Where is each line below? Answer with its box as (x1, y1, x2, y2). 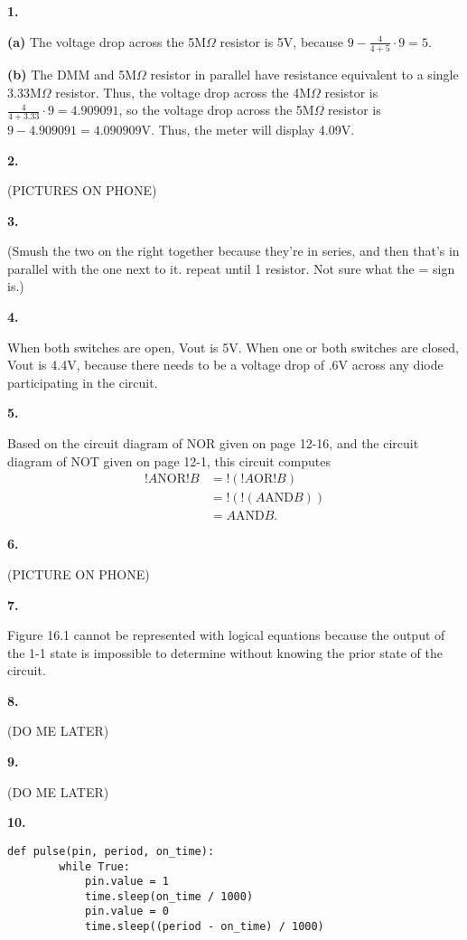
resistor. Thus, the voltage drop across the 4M (55, 82, 312, 101)
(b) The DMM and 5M (7, 64, 137, 83)
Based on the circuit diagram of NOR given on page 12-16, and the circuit (7, 434, 419, 453)
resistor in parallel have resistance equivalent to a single (150, 64, 459, 83)
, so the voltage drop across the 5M (118, 100, 314, 119)
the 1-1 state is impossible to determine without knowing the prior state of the (7, 643, 443, 662)
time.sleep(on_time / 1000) (84, 889, 254, 903)
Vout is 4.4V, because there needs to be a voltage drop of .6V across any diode (7, 355, 444, 374)
